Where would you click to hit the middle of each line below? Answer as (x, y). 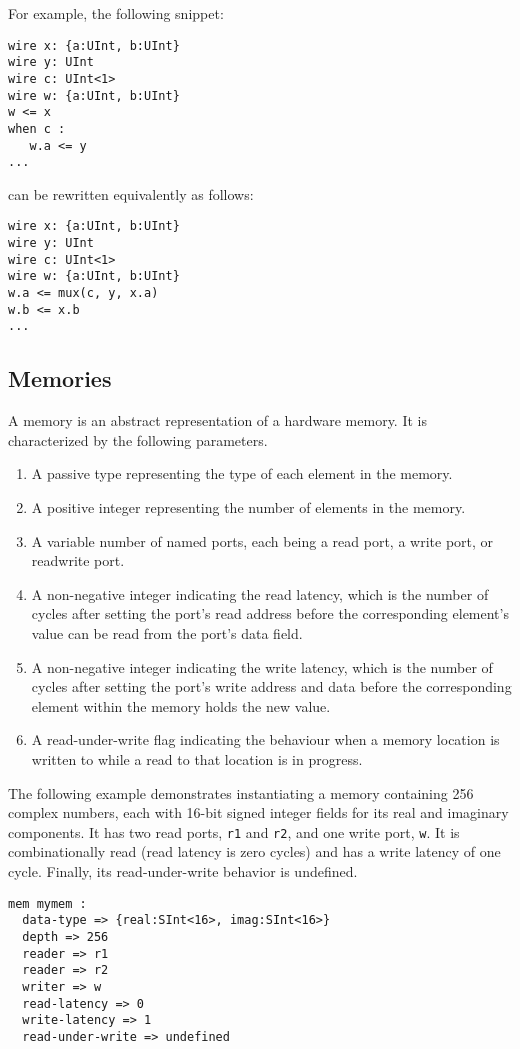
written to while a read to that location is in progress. (197, 758)
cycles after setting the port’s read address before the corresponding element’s (270, 613)
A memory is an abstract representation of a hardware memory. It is (217, 420)
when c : (37, 128)
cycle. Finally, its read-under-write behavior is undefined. (183, 870)
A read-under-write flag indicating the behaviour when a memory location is (265, 739)
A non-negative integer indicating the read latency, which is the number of (260, 593)
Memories (60, 378)
